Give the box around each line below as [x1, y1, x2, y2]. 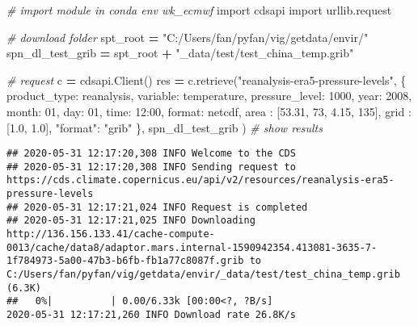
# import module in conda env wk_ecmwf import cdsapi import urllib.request [6, 2, 392, 18]
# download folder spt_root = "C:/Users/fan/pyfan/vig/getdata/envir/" [6, 28, 369, 45]
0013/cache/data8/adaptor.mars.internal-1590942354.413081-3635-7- [6, 241, 378, 253]
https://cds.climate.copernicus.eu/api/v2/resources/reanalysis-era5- [6, 174, 395, 186]
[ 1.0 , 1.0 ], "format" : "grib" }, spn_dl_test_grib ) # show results [6, 119, 323, 136]
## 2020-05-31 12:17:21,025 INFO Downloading [6, 215, 255, 227]
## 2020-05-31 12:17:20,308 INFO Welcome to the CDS [6, 148, 296, 160]
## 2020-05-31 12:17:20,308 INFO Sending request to [6, 161, 296, 173]
